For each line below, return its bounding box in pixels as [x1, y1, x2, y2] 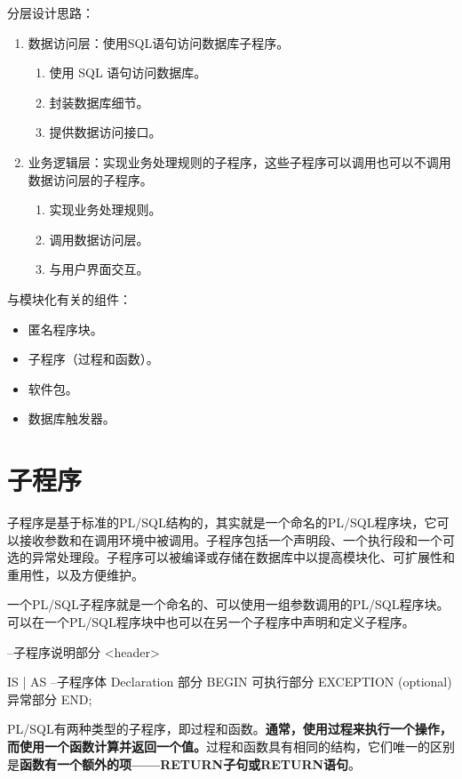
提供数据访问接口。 [49, 123, 162, 141]
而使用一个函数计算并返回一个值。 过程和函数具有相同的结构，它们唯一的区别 [7, 736, 455, 755]
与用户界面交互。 [49, 260, 149, 278]
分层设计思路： [7, 4, 94, 21]
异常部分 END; [7, 689, 92, 708]
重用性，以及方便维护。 [7, 565, 144, 583]
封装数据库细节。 [49, 92, 149, 111]
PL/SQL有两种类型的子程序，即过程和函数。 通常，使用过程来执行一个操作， [7, 719, 452, 738]
